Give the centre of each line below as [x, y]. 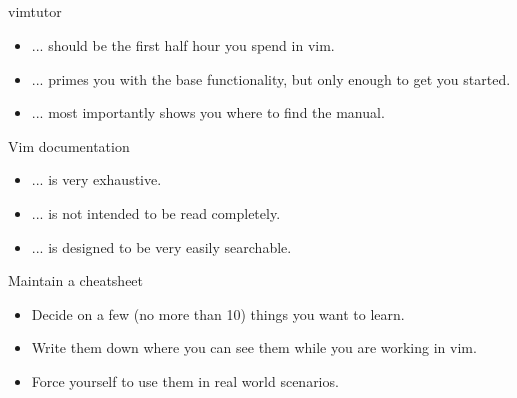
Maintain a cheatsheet [76, 280]
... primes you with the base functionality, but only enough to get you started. [271, 78]
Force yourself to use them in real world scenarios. [185, 380]
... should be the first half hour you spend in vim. [183, 44]
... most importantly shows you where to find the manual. [208, 112]
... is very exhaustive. [96, 179]
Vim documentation [69, 145]
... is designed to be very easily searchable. [161, 246]
